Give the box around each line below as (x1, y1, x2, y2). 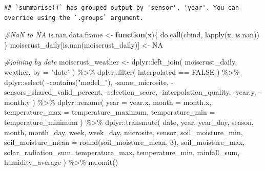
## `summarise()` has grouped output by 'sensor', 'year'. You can (4, 4, 239, 11)
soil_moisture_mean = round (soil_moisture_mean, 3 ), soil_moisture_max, (4, 137, 245, 147)
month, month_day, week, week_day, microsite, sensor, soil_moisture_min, (4, 126, 243, 137)
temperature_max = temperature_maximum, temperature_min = (4, 106, 215, 117)
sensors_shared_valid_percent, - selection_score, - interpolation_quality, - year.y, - (4, 87, 261, 97)
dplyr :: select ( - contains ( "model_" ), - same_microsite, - (4, 76, 174, 87)
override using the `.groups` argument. (4, 14, 144, 22)
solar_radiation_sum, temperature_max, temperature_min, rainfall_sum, (4, 146, 240, 157)
